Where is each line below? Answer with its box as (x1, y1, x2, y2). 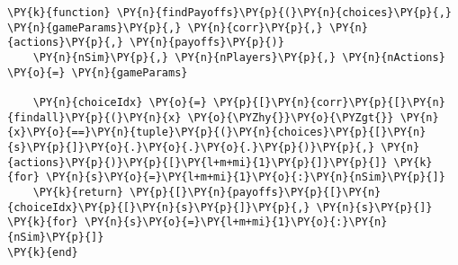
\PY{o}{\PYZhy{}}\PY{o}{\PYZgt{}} (187, 110, 394, 124)
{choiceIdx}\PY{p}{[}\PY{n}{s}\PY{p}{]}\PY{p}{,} (7, 200, 310, 214)
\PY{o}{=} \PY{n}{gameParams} (7, 66, 188, 79)
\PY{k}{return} (32, 185, 123, 199)
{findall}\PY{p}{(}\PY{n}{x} (7, 110, 182, 124)
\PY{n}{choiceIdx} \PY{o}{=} (32, 95, 207, 109)
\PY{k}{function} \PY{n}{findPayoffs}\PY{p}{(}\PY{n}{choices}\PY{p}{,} (7, 6, 452, 19)
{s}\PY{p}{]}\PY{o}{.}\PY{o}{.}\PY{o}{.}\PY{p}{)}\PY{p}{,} (7, 140, 375, 154)
